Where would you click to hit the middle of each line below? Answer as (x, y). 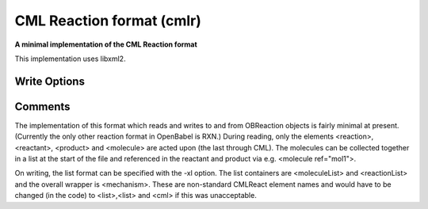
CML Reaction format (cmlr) (108, 21)
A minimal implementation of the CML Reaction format (106, 44)
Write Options (50, 81)
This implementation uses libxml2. (70, 59)
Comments (42, 106)
